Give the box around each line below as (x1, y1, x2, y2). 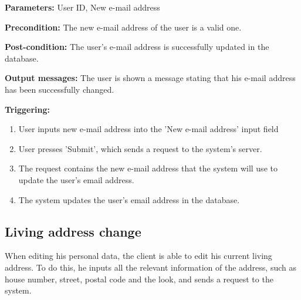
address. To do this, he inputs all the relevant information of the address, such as (5, 261, 296, 273)
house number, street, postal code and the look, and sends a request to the (5, 272, 273, 285)
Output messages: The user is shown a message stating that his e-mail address (5, 72, 296, 84)
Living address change (5, 222, 141, 240)
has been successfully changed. (5, 83, 114, 95)
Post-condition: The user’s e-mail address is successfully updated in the (5, 41, 269, 53)
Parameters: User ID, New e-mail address (5, 1, 160, 13)
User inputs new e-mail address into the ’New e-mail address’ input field (18, 123, 279, 135)
